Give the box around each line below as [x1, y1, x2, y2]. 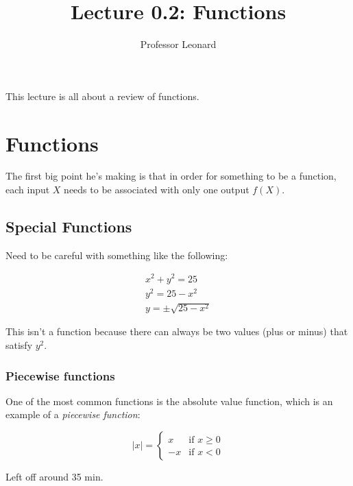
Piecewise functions [5, 367, 115, 384]
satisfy [5, 338, 33, 352]
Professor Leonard [140, 37, 217, 51]
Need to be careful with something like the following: [5, 247, 228, 262]
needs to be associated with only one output [64, 182, 249, 197]
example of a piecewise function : [5, 407, 141, 422]
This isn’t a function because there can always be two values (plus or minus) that [5, 324, 348, 339]
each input [5, 182, 50, 197]
